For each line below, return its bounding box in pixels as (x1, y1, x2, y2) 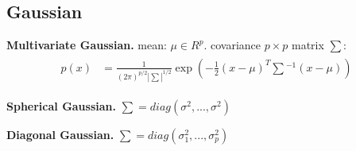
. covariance (203, 37, 261, 53)
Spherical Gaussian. (6, 97, 116, 114)
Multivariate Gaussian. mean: (6, 37, 167, 53)
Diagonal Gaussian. (6, 126, 114, 142)
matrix (291, 37, 324, 53)
